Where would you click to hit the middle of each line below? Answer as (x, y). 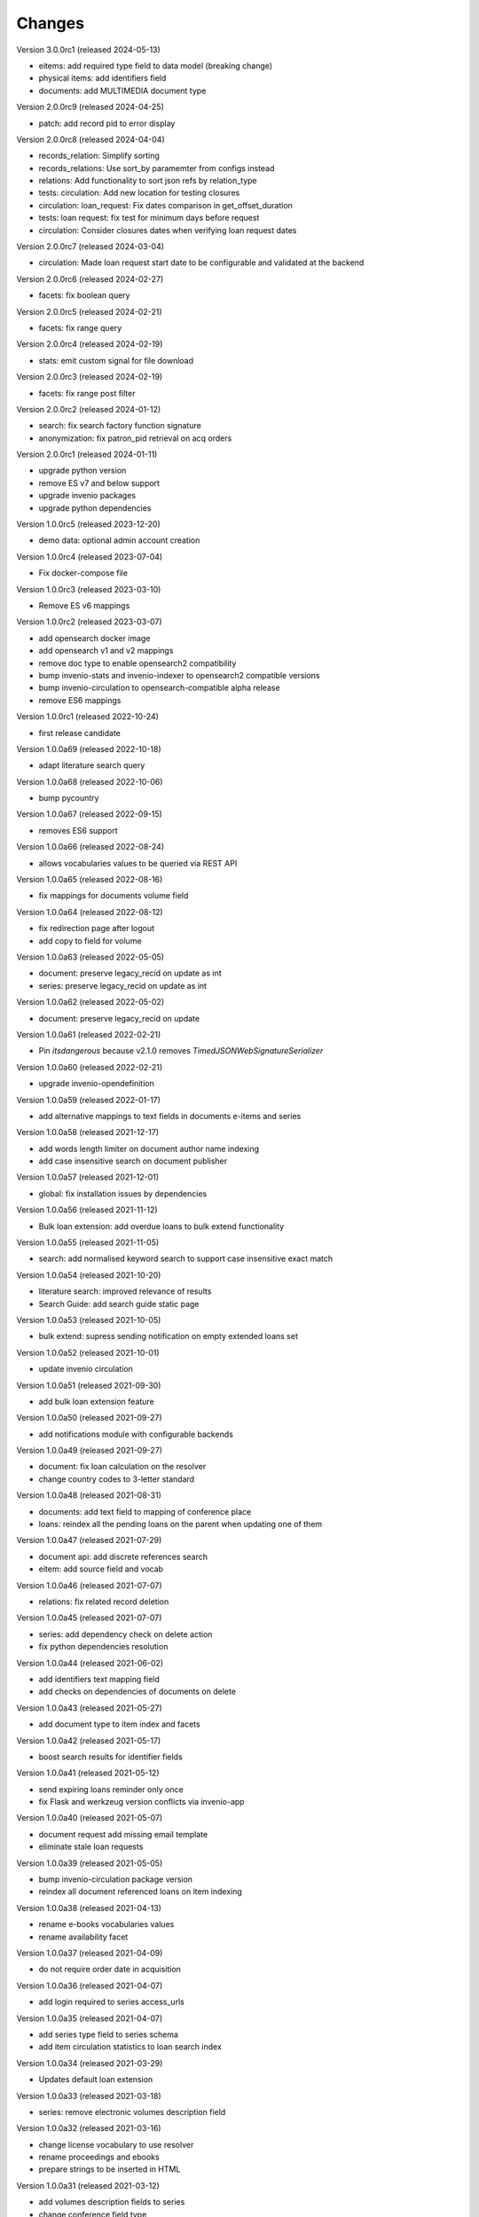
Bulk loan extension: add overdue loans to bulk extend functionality (161, 1226)
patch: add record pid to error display (107, 123)
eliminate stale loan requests (91, 1847)
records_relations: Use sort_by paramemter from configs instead (157, 168)
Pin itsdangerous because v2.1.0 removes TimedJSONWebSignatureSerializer (181, 1051)
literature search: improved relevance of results (125, 1291)
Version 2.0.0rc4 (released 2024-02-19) (90, 344)
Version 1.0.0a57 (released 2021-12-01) (88, 1177)
